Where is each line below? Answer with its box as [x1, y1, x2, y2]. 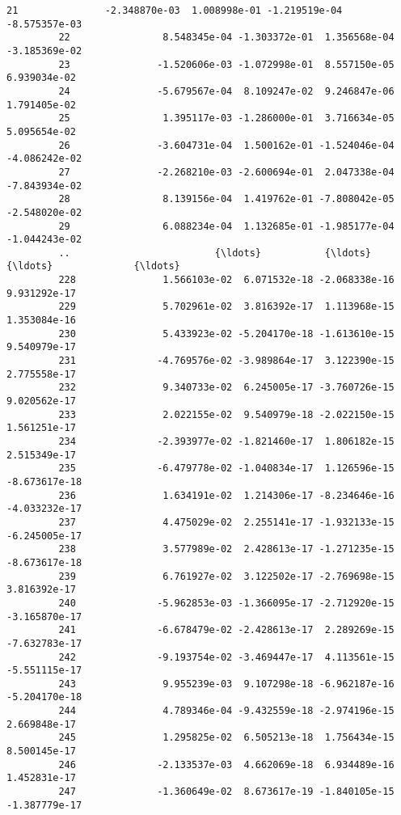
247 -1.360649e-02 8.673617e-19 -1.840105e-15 [58, 786, 395, 798]
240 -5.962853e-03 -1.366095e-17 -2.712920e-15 [58, 597, 395, 609]
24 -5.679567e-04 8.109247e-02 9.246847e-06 [58, 85, 395, 97]
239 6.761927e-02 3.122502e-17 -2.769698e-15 [58, 570, 395, 582]
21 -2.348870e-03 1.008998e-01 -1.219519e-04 [6, 5, 343, 16]
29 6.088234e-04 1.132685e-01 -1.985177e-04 [58, 220, 395, 232]
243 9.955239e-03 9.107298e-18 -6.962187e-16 [58, 678, 395, 690]
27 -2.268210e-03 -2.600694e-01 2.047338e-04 [58, 166, 395, 178]
